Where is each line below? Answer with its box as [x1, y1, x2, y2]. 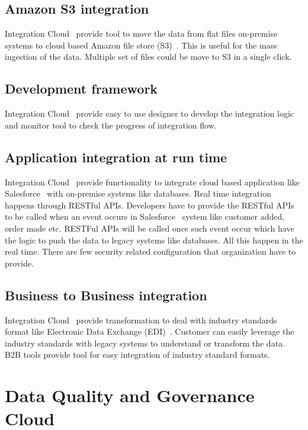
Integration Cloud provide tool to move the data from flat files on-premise [5, 27, 278, 40]
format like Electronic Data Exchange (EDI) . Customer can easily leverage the [5, 325, 294, 338]
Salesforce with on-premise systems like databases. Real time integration [5, 187, 271, 200]
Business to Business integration [5, 285, 207, 304]
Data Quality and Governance [5, 383, 255, 407]
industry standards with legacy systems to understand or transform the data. [5, 336, 285, 349]
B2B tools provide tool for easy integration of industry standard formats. [5, 348, 270, 361]
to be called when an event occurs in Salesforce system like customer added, [5, 210, 285, 223]
